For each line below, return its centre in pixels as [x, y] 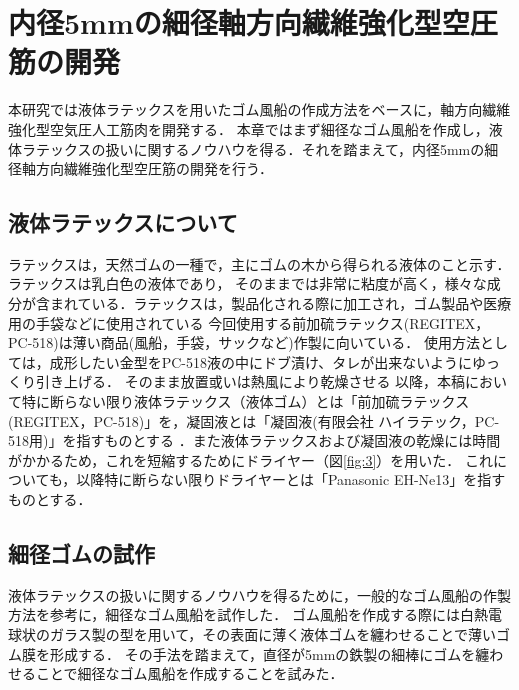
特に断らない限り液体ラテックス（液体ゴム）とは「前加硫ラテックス [245, 401]
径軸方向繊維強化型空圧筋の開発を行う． [140, 168]
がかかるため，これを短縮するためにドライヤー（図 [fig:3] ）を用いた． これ [251, 459]
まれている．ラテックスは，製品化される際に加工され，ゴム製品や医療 [280, 303]
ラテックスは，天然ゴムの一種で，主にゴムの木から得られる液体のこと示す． [259, 263]
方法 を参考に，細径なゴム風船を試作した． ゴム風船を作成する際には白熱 [248, 614]
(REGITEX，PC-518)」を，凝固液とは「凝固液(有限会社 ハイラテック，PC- [254, 420]
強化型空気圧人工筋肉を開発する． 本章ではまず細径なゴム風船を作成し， [248, 128]
